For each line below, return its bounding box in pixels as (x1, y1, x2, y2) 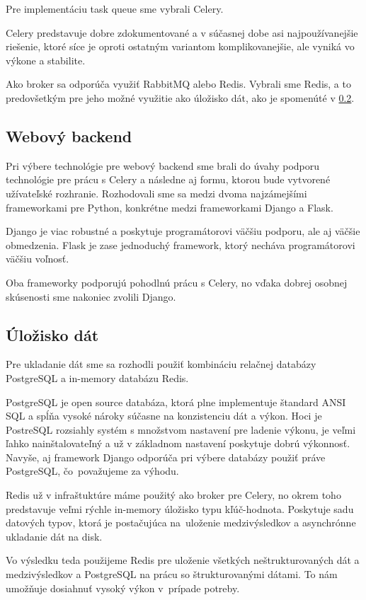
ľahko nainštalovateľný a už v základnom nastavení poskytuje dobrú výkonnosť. (6, 436, 350, 451)
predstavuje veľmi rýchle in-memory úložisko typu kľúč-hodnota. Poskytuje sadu (6, 501, 354, 516)
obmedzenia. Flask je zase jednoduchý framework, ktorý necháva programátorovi (6, 237, 355, 252)
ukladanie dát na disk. (6, 529, 103, 543)
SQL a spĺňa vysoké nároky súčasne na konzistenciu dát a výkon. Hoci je (6, 408, 322, 423)
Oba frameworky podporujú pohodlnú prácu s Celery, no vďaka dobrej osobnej (6, 275, 348, 289)
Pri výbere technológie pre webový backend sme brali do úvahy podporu (6, 158, 320, 173)
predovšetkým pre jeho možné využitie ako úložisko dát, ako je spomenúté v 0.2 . (6, 90, 355, 105)
